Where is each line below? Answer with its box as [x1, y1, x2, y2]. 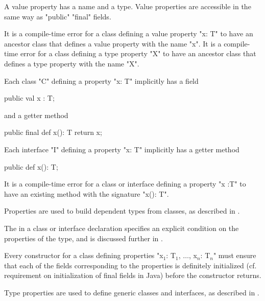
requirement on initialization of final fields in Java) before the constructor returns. [4, 270, 261, 281]
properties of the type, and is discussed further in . [4, 233, 163, 243]
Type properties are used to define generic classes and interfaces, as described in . [4, 287, 259, 297]
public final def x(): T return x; [4, 127, 102, 137]
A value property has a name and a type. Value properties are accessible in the [4, 1, 251, 11]
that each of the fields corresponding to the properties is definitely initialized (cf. [4, 260, 257, 270]
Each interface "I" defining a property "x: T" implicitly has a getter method [4, 144, 239, 154]
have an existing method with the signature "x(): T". [4, 188, 169, 199]
